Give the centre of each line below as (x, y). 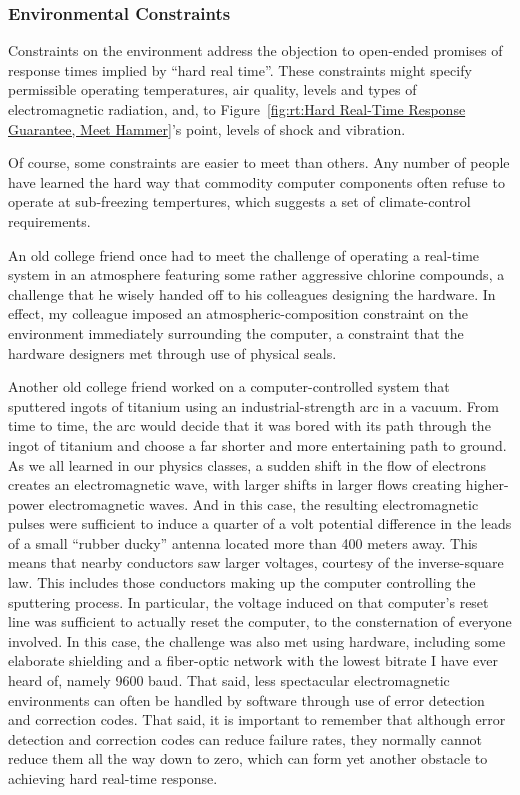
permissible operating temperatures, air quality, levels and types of (212, 89)
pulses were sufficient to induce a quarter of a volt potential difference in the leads (260, 523)
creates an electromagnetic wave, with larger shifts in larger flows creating (235, 484)
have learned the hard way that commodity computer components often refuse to (256, 181)
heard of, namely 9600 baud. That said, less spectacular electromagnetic (229, 680)
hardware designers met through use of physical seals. (172, 352)
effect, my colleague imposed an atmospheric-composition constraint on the (238, 313)
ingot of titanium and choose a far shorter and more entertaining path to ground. (257, 444)
